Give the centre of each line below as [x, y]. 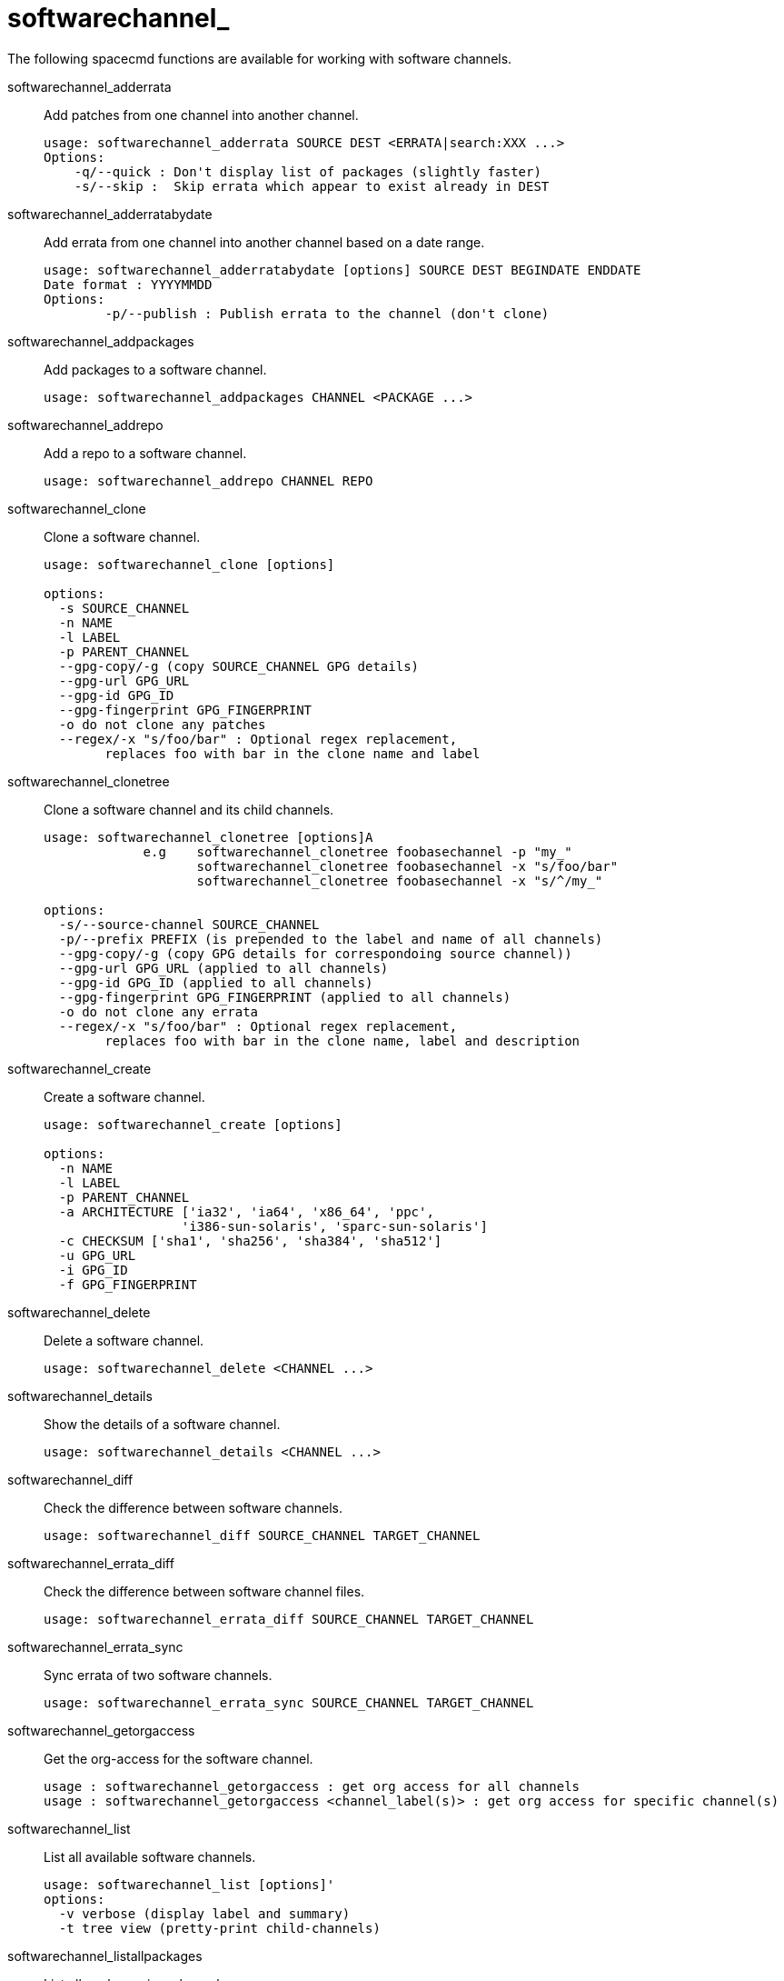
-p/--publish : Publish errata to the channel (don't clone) [327, 313]
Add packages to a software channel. [155, 369]
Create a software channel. [124, 1096]
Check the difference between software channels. [193, 1507]
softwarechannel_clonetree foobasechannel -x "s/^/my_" [400, 880]
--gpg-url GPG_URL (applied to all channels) [223, 968]
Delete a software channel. [124, 1340]
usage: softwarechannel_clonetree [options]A [208, 837]
